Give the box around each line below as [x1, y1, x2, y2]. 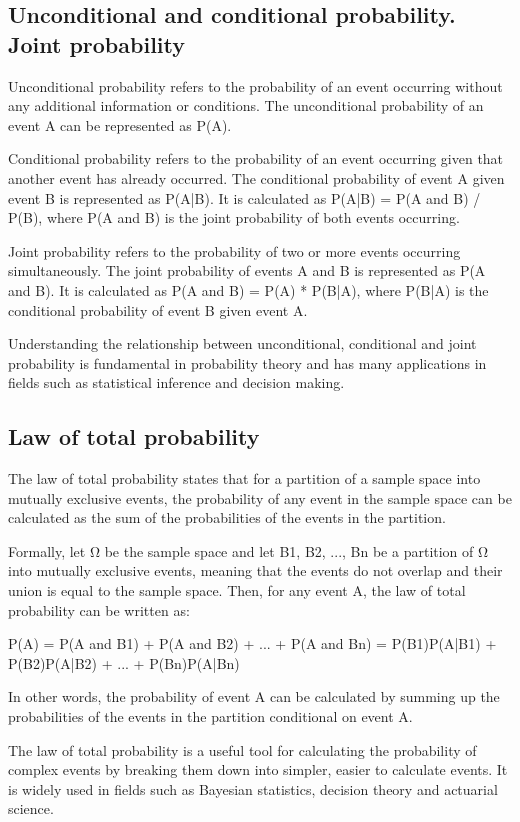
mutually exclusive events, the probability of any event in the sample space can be [8, 487, 512, 508]
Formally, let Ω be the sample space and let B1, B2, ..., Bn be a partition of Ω [8, 540, 489, 561]
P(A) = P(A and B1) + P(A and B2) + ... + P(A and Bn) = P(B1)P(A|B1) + [8, 633, 497, 654]
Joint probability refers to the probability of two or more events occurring [8, 240, 461, 261]
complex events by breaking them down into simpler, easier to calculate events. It [8, 759, 508, 780]
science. [8, 798, 54, 819]
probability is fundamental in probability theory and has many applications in [8, 352, 487, 373]
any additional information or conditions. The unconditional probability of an [8, 95, 484, 116]
